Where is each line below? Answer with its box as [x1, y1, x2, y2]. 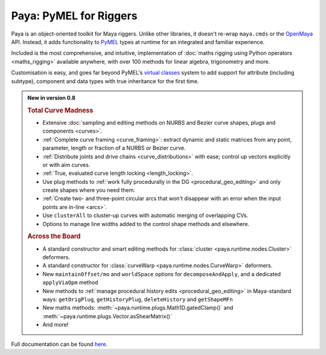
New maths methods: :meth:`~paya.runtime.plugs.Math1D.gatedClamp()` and [42, 304, 234, 312]
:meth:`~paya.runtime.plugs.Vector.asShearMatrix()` [42, 312, 172, 319]
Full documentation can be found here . [11, 341, 108, 348]
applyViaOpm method [42, 279, 98, 286]
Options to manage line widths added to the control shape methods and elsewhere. [42, 220, 250, 227]
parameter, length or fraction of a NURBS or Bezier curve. [42, 145, 186, 152]
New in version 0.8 [27, 94, 75, 101]
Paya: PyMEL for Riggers [11, 9, 138, 22]
